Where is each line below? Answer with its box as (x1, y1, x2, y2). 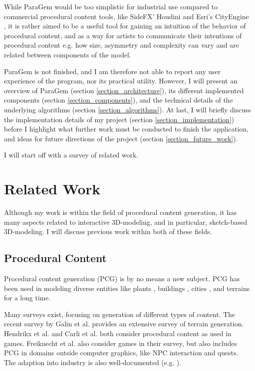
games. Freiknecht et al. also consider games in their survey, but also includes (4, 338, 237, 348)
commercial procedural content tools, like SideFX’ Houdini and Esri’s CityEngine (4, 11, 249, 21)
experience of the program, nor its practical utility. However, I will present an (4, 76, 238, 86)
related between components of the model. (4, 49, 131, 59)
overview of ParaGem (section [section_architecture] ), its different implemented (4, 85, 244, 95)
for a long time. (4, 292, 51, 303)
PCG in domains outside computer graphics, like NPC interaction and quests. (4, 347, 238, 358)
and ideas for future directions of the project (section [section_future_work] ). (4, 133, 238, 143)
